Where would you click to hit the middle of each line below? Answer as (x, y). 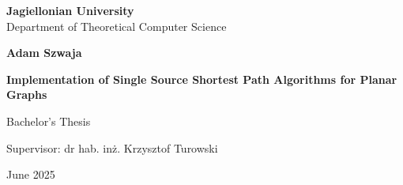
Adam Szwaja (44, 53)
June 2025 (31, 174)
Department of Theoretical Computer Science (117, 26)
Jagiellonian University (70, 10)
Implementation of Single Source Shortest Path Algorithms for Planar (202, 79)
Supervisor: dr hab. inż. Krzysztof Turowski (112, 147)
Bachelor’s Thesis (49, 121)
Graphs (27, 94)
